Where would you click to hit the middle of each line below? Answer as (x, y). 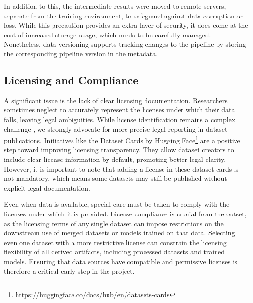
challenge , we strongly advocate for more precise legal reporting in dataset (116, 129)
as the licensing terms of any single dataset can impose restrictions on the (114, 223)
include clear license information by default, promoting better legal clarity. (115, 159)
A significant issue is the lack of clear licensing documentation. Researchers (116, 100)
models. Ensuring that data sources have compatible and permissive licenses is (121, 261)
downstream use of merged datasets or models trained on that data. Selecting (119, 233)
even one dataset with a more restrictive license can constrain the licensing (115, 242)
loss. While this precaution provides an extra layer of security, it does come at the (126, 25)
